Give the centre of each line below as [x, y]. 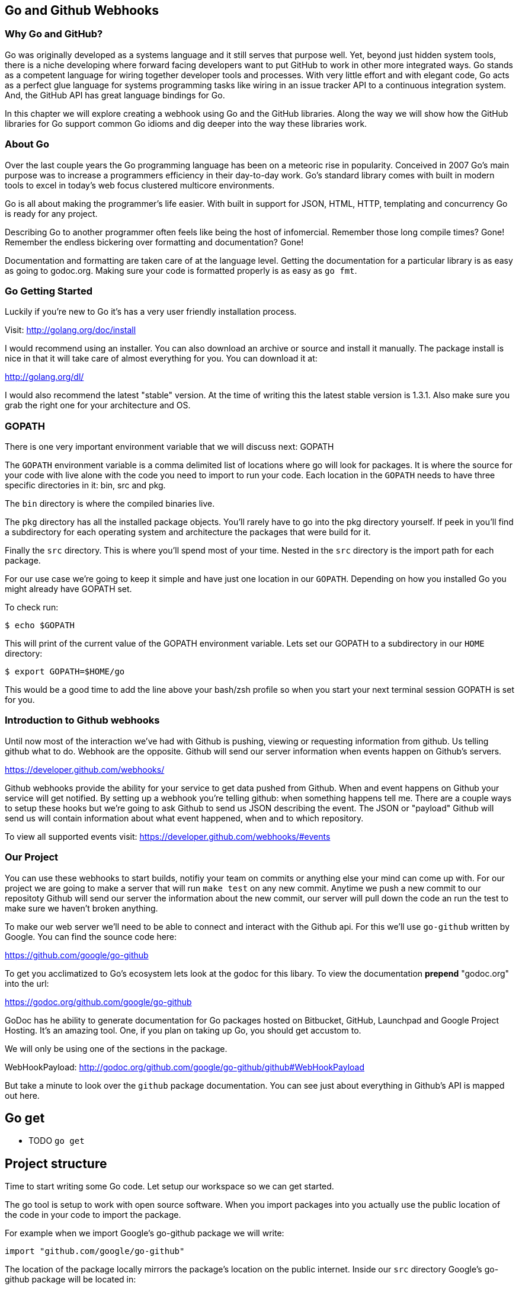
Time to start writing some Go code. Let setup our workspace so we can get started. [169, 1186]
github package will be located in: [71, 1280]
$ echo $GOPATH [40, 626]
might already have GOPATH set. [68, 589]
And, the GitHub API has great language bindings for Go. [115, 95]
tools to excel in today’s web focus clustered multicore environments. [140, 185]
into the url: [27, 983]
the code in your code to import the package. [93, 1215]
